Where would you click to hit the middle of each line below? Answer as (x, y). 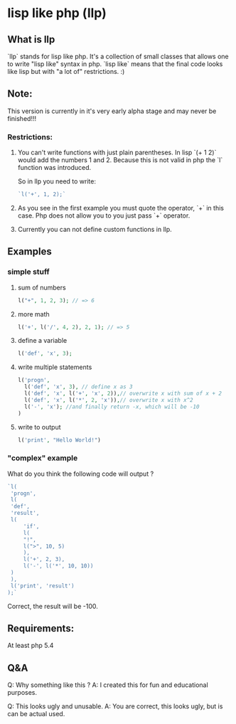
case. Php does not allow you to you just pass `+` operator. (104, 215)
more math (33, 314)
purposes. (22, 693)
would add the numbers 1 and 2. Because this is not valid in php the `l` (120, 160)
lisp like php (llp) (57, 13)
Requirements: (41, 628)
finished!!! (22, 118)
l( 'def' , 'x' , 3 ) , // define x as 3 (79, 387)
